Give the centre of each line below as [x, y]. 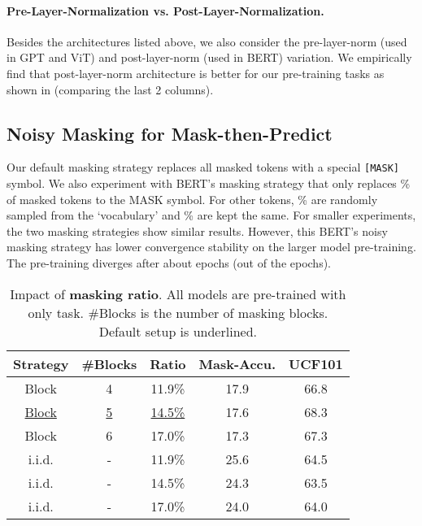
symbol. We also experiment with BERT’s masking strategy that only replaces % [209, 183]
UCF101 [316, 363]
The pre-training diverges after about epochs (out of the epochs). [169, 263]
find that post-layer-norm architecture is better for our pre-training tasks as [196, 73]
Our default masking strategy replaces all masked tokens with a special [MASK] [203, 167]
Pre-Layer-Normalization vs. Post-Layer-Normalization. [165, 10]
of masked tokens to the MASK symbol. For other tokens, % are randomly [192, 199]
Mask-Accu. [237, 363]
